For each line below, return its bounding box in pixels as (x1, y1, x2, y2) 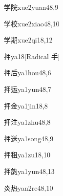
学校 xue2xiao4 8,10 (4, 18, 60, 28)
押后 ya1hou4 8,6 (4, 67, 51, 78)
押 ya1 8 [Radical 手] (4, 51, 60, 61)
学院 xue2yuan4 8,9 (4, 2, 59, 12)
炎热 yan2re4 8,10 (4, 182, 53, 193)
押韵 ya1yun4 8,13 (4, 166, 55, 176)
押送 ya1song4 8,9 (4, 133, 54, 143)
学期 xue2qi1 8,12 (4, 35, 53, 45)
